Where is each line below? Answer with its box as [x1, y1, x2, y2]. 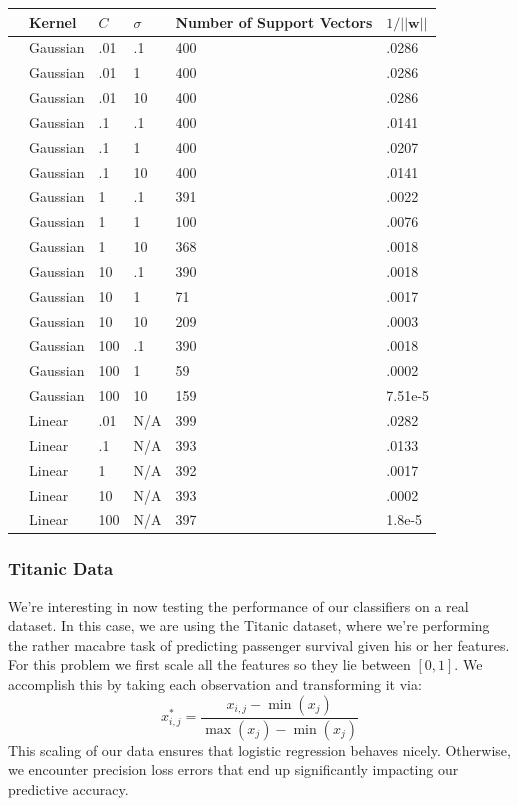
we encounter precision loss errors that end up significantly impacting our [8, 759, 459, 780]
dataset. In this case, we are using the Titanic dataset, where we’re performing [8, 615, 490, 636]
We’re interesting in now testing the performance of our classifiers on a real [8, 595, 469, 616]
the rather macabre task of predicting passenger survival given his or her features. [8, 634, 510, 655]
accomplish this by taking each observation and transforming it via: [8, 674, 422, 695]
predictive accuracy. [8, 778, 129, 799]
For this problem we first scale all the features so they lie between [8, 654, 411, 675]
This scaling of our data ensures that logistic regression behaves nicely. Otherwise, [8, 739, 511, 760]
